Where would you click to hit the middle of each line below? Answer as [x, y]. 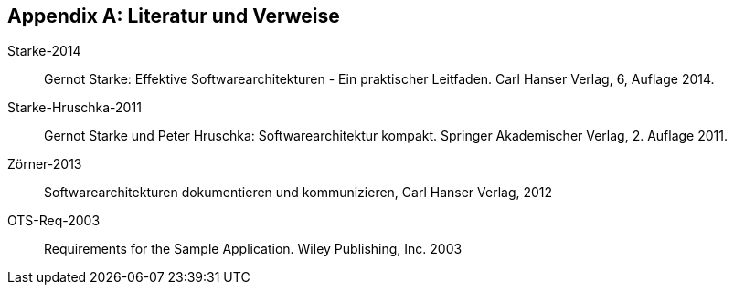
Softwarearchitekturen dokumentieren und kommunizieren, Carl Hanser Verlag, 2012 [298, 193]
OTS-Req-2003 [54, 221]
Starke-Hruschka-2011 [74, 108]
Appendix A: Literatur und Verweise [174, 16]
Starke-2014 [44, 51]
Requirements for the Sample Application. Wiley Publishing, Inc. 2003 [253, 249]
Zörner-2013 [45, 164]
